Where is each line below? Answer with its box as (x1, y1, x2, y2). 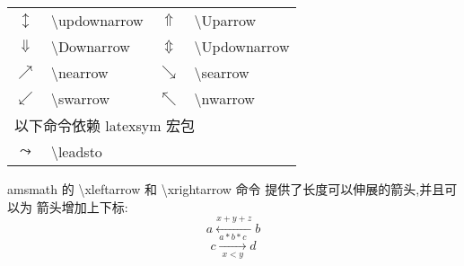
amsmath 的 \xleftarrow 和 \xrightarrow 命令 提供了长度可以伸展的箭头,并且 (7, 180, 445, 198)
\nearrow (50, 62, 109, 83)
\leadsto (50, 141, 102, 162)
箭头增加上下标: (36, 197, 128, 216)
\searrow (194, 62, 250, 83)
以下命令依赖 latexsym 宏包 (14, 115, 195, 136)
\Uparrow (194, 10, 257, 31)
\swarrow (50, 88, 109, 109)
